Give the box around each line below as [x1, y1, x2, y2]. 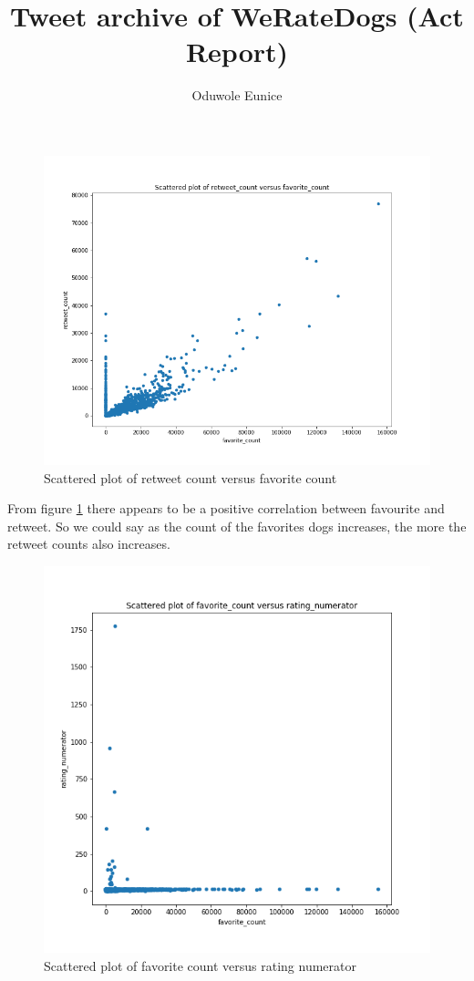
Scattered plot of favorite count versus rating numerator [44, 955, 357, 975]
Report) [185, 33, 289, 70]
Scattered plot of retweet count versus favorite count [44, 468, 337, 487]
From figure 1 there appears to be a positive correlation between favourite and [7, 499, 445, 518]
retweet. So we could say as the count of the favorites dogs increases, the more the [7, 516, 467, 535]
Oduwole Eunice [191, 86, 283, 105]
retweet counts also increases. [7, 534, 170, 553]
